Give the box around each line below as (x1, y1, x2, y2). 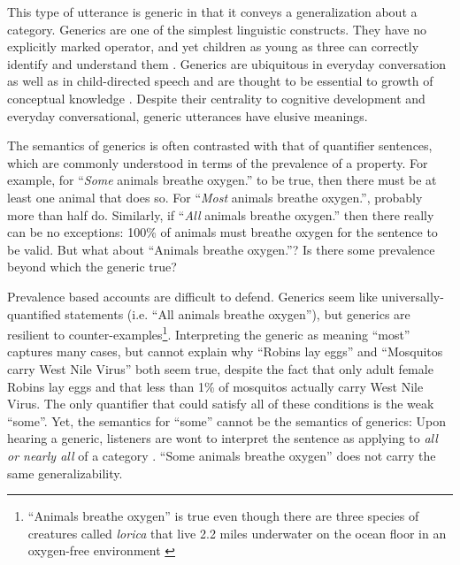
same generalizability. (7, 463, 123, 482)
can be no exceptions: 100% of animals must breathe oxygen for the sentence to (7, 223, 438, 241)
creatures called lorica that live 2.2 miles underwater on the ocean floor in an (27, 523, 447, 542)
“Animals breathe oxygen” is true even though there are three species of (27, 507, 419, 525)
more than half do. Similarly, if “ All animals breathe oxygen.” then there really (7, 205, 434, 224)
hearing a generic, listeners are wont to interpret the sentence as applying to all (7, 429, 438, 447)
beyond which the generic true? (7, 257, 177, 276)
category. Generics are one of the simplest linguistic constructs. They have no (7, 19, 426, 38)
